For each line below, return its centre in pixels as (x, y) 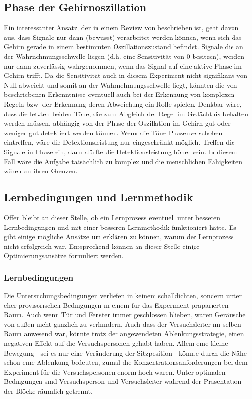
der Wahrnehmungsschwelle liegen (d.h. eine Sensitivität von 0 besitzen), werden (124, 56)
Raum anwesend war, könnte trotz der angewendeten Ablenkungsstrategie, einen (124, 333)
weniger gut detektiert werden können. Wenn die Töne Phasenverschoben (113, 132)
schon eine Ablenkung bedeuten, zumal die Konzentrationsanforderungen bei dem (126, 362)
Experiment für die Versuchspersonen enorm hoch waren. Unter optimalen (115, 371)
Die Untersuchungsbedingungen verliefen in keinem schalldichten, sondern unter (123, 295)
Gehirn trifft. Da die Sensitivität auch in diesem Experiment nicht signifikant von (126, 75)
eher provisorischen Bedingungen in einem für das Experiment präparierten (116, 305)
